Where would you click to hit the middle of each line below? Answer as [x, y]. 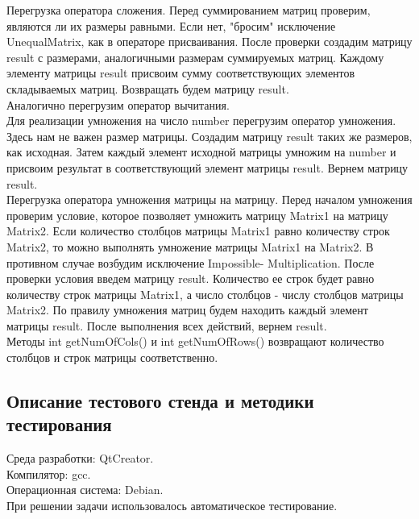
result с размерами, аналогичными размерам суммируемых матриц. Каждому [195, 57]
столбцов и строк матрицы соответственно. [112, 357]
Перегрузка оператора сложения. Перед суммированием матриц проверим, [189, 10]
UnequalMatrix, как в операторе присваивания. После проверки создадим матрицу [209, 42]
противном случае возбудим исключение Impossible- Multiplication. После [191, 262]
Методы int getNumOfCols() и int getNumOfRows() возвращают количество [195, 341]
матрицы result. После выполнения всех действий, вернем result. [167, 325]
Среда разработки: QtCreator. [80, 458]
